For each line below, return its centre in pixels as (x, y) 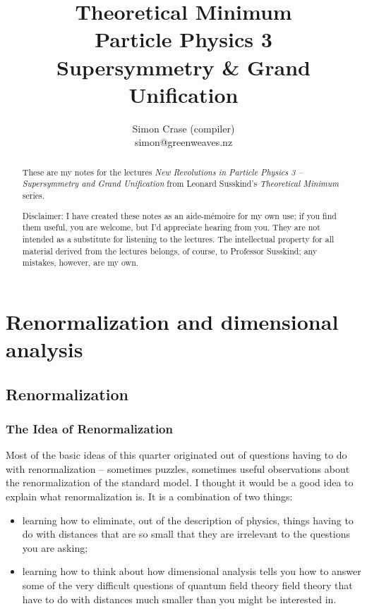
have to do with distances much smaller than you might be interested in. (179, 599)
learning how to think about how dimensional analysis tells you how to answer (192, 571)
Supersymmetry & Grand (183, 67)
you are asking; (55, 547)
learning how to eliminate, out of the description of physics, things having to (188, 520)
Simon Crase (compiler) (183, 128)
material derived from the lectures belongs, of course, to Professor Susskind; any (170, 251)
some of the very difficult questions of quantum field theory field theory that (187, 585)
